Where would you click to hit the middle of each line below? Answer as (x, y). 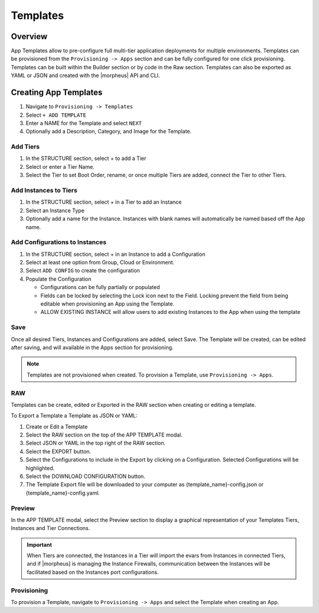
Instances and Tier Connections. (51, 528)
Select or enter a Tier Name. (60, 166)
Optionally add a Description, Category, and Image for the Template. (109, 131)
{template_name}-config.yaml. (63, 493)
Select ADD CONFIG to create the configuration (83, 271)
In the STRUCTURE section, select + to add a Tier (86, 158)
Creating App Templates (57, 93)
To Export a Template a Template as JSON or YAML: (74, 416)
